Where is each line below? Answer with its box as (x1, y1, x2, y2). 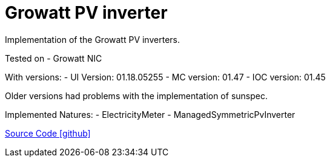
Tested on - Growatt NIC (5, 53, 102, 63)
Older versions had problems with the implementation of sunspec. (5, 90, 268, 101)
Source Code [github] (5, 128, 91, 138)
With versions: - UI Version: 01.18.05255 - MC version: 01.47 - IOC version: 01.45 (5, 71, 326, 82)
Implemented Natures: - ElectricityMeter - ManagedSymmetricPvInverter (5, 109, 295, 120)
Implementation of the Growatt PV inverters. (5, 34, 180, 45)
